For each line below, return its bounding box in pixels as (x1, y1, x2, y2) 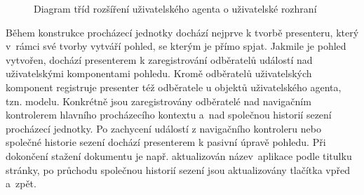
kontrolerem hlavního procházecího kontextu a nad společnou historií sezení (6, 107, 332, 122)
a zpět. (6, 176, 36, 191)
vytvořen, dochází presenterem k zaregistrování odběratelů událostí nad (6, 52, 313, 67)
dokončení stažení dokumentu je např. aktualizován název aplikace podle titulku (6, 148, 352, 163)
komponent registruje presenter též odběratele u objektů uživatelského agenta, (6, 79, 342, 94)
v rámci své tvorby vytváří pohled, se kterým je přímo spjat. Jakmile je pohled (6, 39, 346, 53)
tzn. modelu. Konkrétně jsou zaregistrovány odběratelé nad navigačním (6, 93, 311, 108)
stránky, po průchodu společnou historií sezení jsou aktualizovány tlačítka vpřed (6, 162, 350, 177)
